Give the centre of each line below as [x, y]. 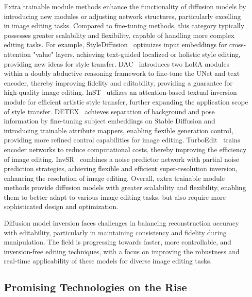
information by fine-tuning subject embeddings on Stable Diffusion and [109, 121]
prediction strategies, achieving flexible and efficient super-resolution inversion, [121, 168]
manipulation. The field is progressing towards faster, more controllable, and [118, 242]
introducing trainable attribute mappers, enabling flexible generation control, [119, 130]
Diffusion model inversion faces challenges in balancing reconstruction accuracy [122, 223]
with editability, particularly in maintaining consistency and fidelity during [115, 232]
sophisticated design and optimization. [61, 206]
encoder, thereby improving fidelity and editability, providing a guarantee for [118, 82]
